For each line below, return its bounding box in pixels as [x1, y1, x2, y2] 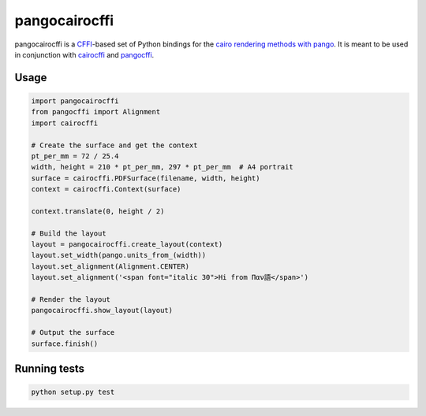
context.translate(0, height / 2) [31, 206, 165, 216]
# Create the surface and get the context [31, 140, 198, 150]
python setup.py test [31, 388, 115, 397]
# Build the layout [31, 228, 106, 238]
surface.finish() [31, 339, 99, 348]
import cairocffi [31, 118, 99, 128]
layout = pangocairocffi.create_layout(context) [31, 240, 223, 249]
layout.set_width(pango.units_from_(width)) [31, 251, 207, 260]
